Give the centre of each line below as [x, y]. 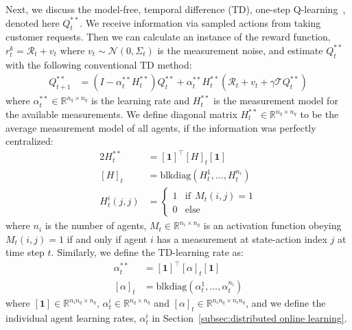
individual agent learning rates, [71, 318]
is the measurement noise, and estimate [240, 50]
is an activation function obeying [272, 225]
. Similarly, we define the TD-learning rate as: [147, 252]
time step [25, 252]
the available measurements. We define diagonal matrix [121, 114]
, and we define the [286, 303]
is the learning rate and [140, 101]
